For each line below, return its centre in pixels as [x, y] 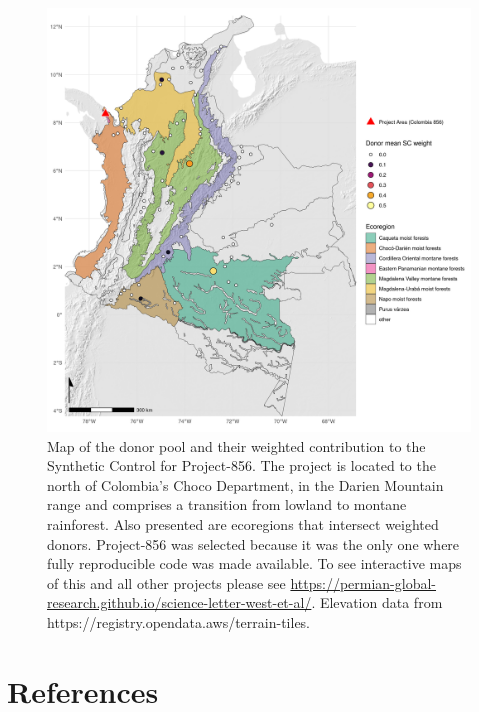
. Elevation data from [377, 602]
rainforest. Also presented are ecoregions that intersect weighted [243, 523]
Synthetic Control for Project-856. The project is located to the [241, 465]
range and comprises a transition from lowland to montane [227, 504]
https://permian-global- [363, 582]
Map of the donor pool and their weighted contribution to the [236, 445]
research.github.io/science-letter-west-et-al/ [179, 602]
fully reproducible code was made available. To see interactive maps [254, 563]
